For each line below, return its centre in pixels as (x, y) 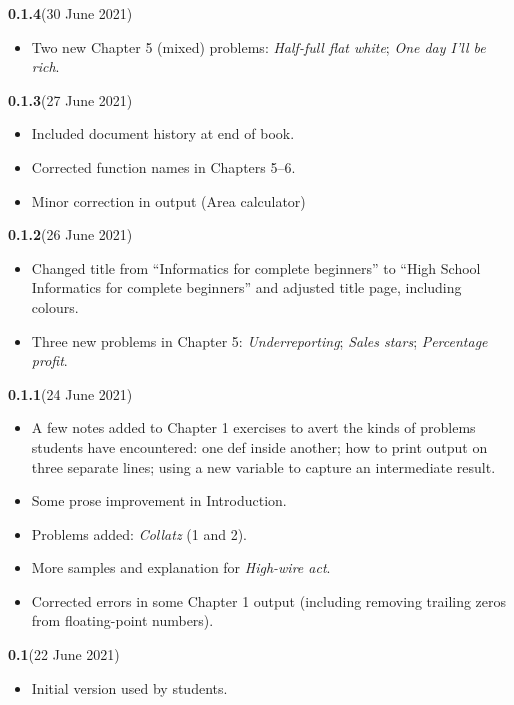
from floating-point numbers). (122, 620)
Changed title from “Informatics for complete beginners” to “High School (256, 267)
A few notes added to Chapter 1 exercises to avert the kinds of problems (253, 427)
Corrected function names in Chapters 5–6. (163, 166)
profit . (49, 360)
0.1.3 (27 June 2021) (70, 99)
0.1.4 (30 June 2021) (70, 13)
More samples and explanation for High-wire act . (181, 567)
